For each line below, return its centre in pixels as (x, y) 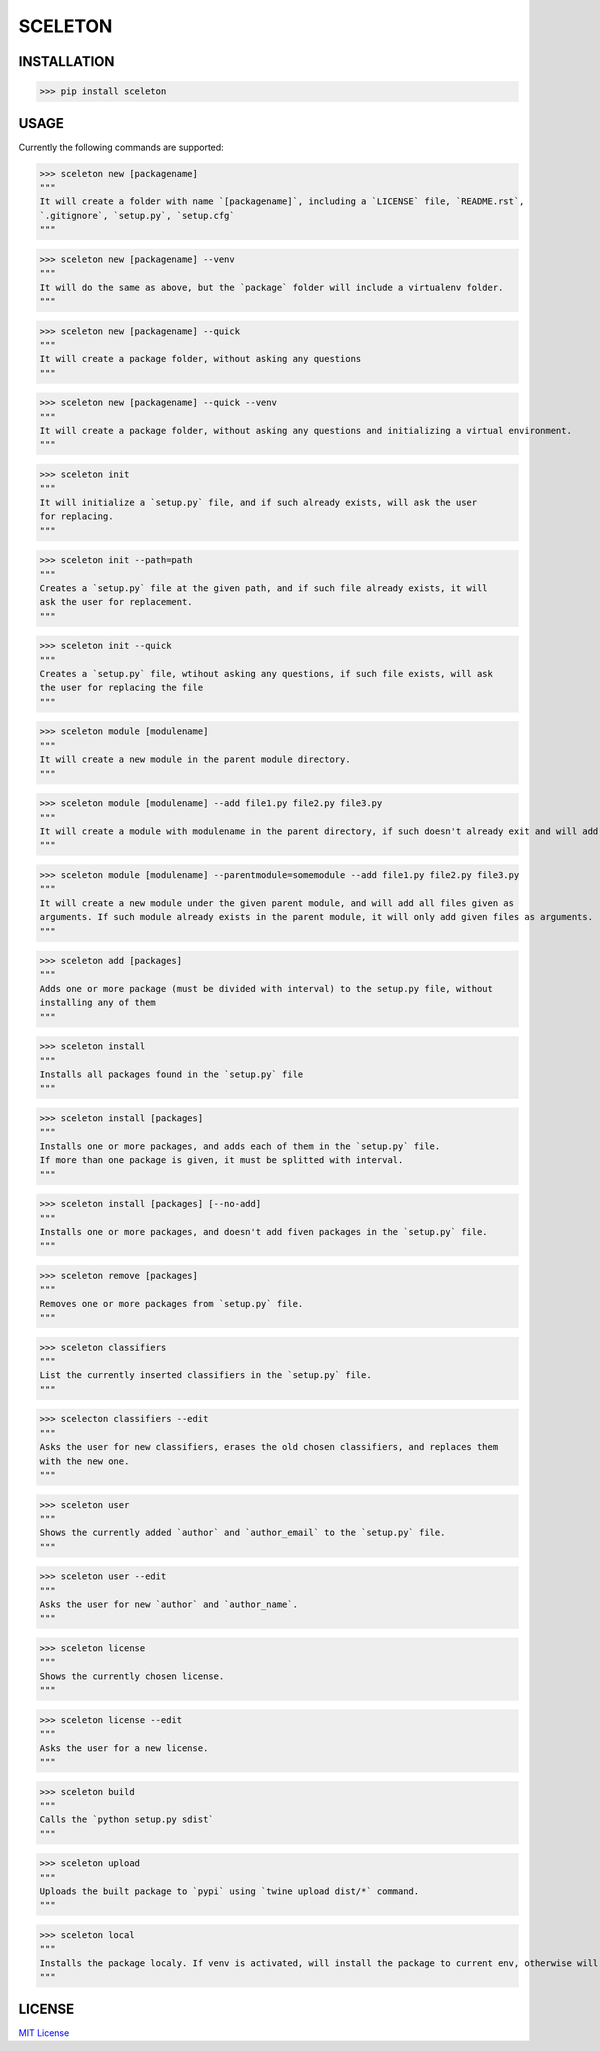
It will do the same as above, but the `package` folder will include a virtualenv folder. (271, 287)
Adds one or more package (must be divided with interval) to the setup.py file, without (266, 988)
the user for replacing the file (121, 688)
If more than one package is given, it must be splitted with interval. (221, 1160)
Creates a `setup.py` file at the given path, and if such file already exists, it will (264, 588)
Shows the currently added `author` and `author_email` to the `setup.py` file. (242, 1533)
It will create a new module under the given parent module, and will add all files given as (277, 903)
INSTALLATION (66, 61)
